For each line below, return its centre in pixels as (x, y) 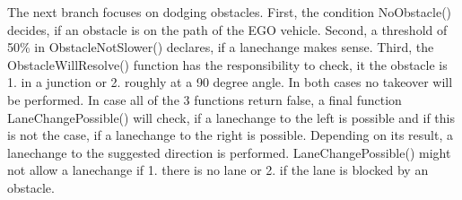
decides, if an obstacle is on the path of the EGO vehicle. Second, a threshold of (227, 29)
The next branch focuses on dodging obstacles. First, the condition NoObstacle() (230, 12)
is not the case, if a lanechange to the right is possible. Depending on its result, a (231, 135)
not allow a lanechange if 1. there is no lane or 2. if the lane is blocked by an (218, 170)
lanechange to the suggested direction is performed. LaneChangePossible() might (229, 152)
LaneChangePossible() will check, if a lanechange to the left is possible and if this (231, 117)
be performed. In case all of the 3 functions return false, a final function (205, 99)
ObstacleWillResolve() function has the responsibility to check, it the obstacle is (227, 64)
